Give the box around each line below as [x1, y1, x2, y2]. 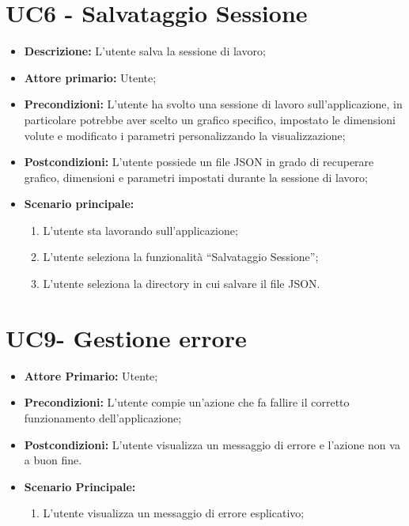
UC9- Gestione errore [6, 321, 247, 354]
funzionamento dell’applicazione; [24, 409, 182, 426]
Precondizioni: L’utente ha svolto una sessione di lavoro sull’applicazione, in [24, 96, 403, 112]
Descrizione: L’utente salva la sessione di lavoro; [24, 43, 266, 59]
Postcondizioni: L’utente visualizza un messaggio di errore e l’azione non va [24, 436, 400, 452]
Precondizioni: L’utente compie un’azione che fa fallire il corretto [24, 394, 350, 411]
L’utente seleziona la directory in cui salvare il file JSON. [43, 275, 320, 292]
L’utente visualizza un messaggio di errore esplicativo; [43, 505, 305, 521]
